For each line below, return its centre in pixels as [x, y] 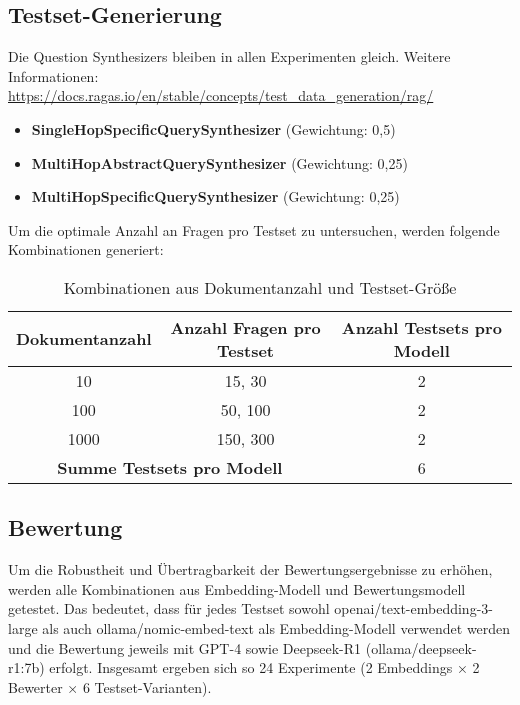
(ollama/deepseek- [421, 647]
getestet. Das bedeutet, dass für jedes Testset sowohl [169, 608]
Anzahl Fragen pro [245, 327]
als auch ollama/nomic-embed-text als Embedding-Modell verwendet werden [276, 627]
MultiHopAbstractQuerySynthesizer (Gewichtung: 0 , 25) [219, 162]
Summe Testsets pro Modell [170, 467]
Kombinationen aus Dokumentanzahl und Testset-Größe [260, 287]
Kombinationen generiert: [86, 249]
